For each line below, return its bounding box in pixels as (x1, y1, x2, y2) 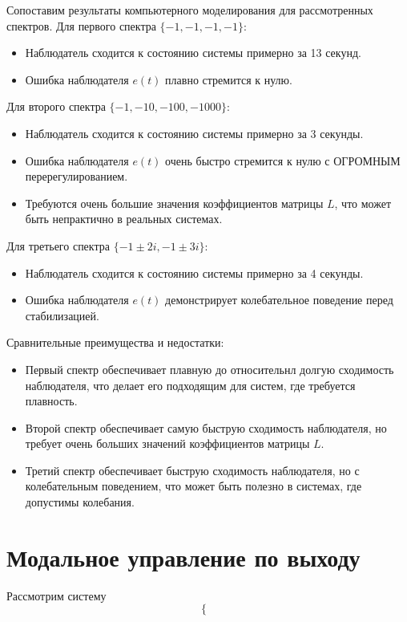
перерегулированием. (25, 168, 128, 185)
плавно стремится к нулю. (165, 71, 292, 87)
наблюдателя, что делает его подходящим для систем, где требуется (25, 376, 356, 393)
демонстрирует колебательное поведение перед (165, 291, 393, 308)
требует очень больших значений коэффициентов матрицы (25, 435, 310, 452)
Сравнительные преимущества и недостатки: (6, 334, 224, 351)
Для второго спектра (6, 98, 106, 115)
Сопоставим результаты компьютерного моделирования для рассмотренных (6, 2, 373, 18)
